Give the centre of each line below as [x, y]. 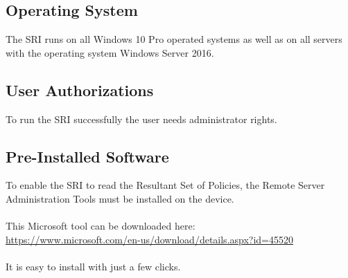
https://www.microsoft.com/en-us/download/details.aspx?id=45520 [150, 239]
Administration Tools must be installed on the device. [120, 198]
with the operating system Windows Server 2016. [110, 52]
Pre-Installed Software [87, 156]
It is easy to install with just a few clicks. [93, 266]
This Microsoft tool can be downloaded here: [101, 226]
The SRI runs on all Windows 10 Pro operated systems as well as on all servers [174, 39]
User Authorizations [80, 90]
